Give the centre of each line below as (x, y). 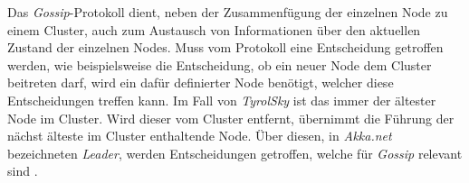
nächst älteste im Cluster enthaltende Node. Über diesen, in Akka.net (200, 136)
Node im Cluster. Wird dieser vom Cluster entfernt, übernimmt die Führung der (231, 118)
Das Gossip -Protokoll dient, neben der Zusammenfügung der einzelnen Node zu (228, 12)
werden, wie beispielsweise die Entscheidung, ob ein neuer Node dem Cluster (220, 64)
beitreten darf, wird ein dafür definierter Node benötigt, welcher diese (201, 82)
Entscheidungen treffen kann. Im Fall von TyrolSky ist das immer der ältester (222, 100)
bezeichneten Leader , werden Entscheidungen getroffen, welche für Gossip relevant (235, 153)
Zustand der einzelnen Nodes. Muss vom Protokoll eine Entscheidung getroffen (225, 47)
